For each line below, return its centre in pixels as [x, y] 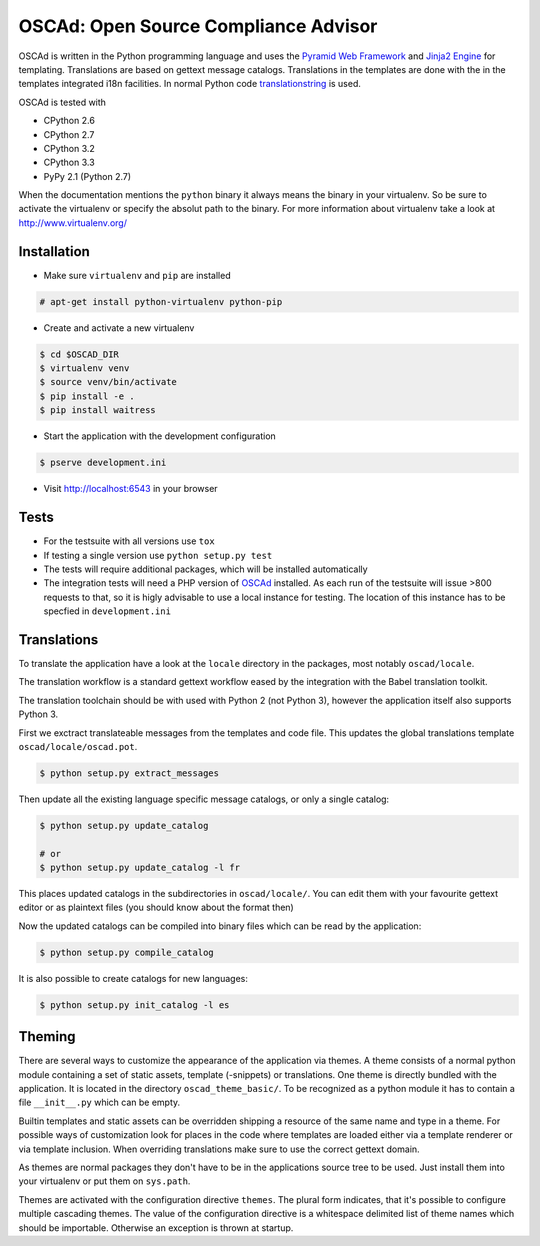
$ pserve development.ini [103, 463]
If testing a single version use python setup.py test [158, 555]
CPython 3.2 [69, 148]
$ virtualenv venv [84, 368]
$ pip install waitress [98, 410]
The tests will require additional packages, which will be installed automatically [206, 569]
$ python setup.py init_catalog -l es [134, 1004]
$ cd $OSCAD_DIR [79, 354]
